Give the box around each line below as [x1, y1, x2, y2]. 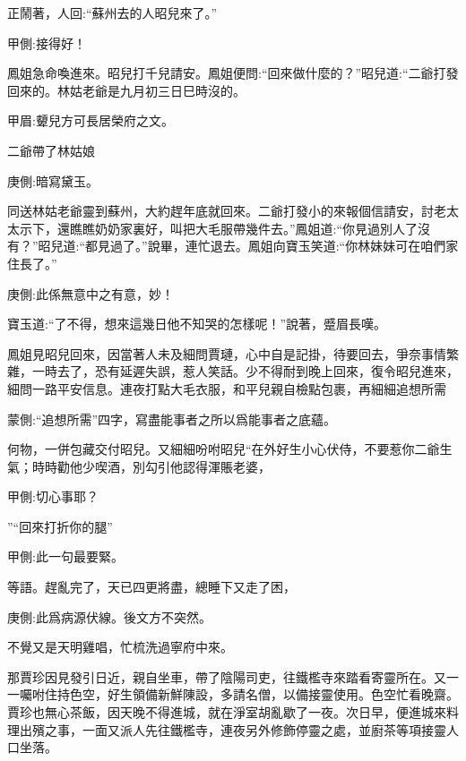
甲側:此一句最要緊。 [7, 547, 124, 566]
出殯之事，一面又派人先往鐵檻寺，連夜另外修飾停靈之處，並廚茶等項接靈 [19, 720, 446, 739]
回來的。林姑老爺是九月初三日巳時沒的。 [7, 81, 246, 99]
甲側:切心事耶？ [7, 487, 99, 506]
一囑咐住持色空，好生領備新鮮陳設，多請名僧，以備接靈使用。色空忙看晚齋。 [7, 685, 459, 704]
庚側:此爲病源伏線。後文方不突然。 [7, 607, 211, 626]
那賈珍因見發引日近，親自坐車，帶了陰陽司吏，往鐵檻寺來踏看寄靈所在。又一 [7, 667, 459, 686]
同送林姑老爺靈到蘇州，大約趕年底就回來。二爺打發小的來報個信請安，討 [7, 201, 434, 220]
